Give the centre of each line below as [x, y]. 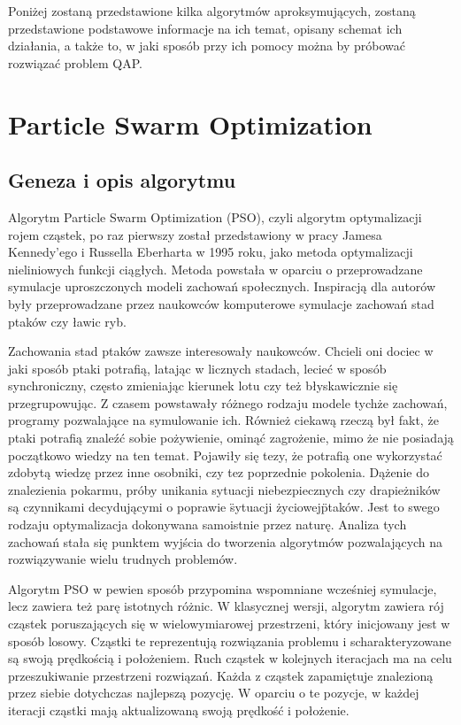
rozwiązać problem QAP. [75, 62]
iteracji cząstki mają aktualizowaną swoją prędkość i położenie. [179, 710]
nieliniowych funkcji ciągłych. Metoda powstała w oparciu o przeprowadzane [215, 269]
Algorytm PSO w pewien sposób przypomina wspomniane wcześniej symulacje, [223, 588]
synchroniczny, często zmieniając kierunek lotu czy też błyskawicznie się [203, 386]
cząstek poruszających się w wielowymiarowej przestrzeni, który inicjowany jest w [229, 624]
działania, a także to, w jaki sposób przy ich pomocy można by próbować [207, 46]
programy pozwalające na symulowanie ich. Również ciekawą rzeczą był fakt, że [223, 420]
